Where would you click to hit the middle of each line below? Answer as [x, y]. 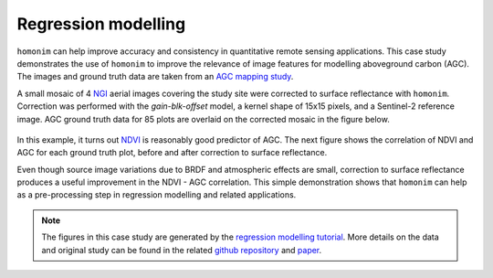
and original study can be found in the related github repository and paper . [182, 250]
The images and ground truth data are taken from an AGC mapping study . [155, 77]
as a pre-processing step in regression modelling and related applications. [157, 195]
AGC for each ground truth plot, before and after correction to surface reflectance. [172, 153]
